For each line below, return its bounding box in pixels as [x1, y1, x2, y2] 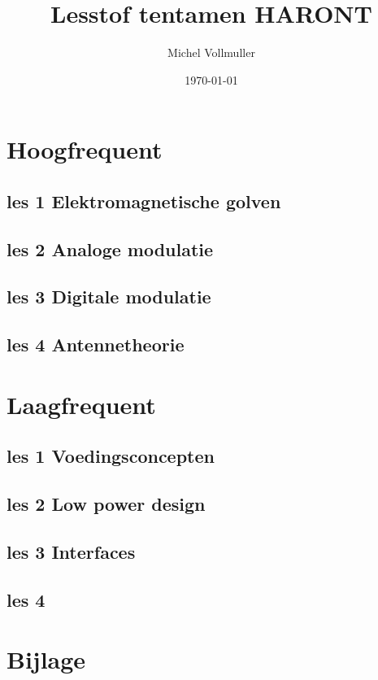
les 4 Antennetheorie [7, 332, 185, 357]
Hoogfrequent [7, 133, 163, 166]
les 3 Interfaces [7, 538, 136, 564]
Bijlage [7, 643, 86, 676]
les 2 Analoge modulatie [7, 236, 214, 261]
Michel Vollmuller [167, 44, 255, 61]
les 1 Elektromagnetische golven [7, 188, 281, 213]
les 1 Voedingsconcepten [7, 443, 215, 469]
